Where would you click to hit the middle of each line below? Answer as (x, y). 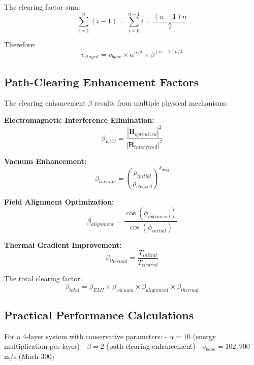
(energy (204, 336)
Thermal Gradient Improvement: (63, 245)
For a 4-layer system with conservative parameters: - (86, 336)
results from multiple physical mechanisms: (161, 103)
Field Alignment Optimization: (59, 201)
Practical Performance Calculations (99, 314)
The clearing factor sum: (42, 7)
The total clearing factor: (43, 278)
